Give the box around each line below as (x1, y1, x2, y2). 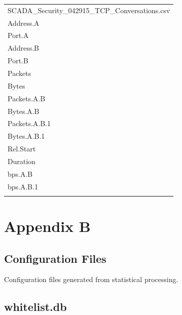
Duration (8, 155, 36, 166)
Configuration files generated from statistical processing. (4, 274, 178, 285)
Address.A (8, 17, 39, 28)
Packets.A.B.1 (8, 118, 51, 129)
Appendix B (4, 216, 91, 237)
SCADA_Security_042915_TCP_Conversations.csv (8, 5, 170, 15)
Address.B (8, 43, 39, 53)
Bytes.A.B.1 (8, 131, 45, 141)
